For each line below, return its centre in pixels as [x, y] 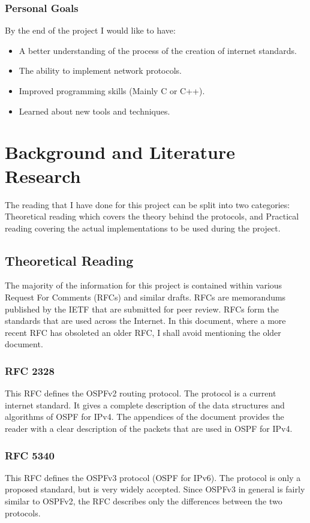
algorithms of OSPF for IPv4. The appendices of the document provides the [145, 417]
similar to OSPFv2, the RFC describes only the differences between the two [144, 501]
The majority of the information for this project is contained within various [144, 285]
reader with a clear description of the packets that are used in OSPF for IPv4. [149, 429]
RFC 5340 [30, 455]
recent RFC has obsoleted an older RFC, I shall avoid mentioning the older [143, 332]
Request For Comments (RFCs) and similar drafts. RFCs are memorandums [145, 297]
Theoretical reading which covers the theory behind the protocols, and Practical [152, 216]
